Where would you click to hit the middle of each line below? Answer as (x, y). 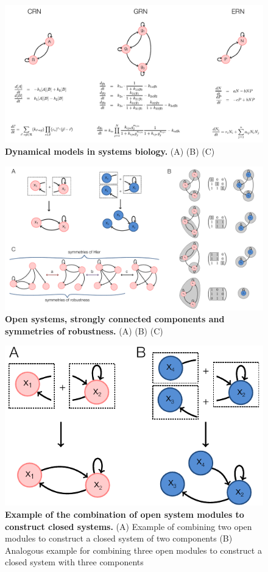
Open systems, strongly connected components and (115, 319)
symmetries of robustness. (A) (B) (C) (84, 330)
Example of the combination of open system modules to (125, 514)
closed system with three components (74, 562)
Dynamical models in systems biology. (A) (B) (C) (110, 151)
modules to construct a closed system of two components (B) (119, 538)
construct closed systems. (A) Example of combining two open (129, 526)
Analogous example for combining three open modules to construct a (133, 550)
